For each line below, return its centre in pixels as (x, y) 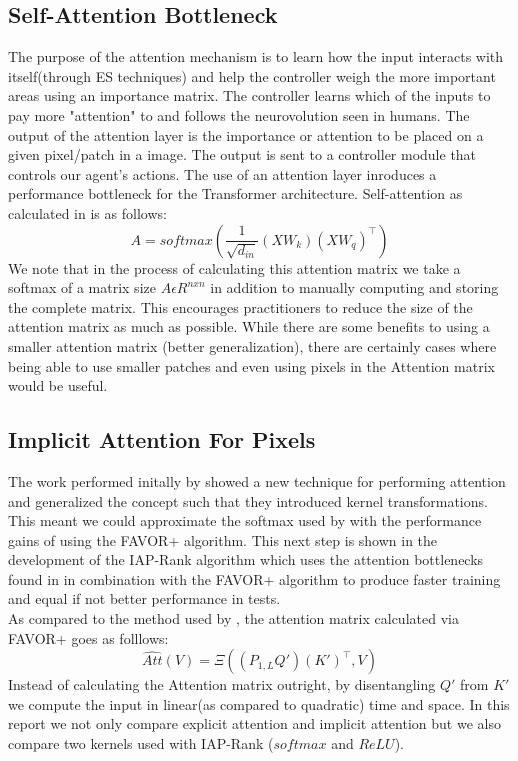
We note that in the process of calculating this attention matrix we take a (234, 267)
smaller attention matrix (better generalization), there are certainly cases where (252, 345)
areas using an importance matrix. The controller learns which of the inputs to (249, 95)
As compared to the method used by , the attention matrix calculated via (233, 618)
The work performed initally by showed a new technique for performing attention (257, 480)
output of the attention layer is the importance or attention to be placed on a (246, 134)
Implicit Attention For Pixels (162, 439)
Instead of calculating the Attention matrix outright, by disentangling (222, 684)
